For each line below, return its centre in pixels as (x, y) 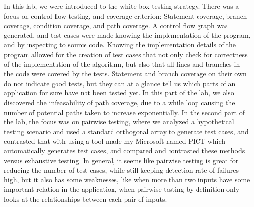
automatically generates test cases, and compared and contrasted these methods (125, 150)
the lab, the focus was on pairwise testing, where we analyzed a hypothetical (119, 122)
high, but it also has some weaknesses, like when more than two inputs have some (127, 179)
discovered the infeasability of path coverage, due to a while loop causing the (120, 102)
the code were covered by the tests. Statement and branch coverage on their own (125, 74)
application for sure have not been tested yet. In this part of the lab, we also (119, 93)
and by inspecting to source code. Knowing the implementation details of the (120, 44)
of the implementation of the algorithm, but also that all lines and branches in (122, 64)
